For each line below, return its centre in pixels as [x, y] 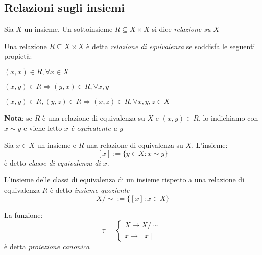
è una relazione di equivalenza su [93, 117]
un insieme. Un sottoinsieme [68, 29]
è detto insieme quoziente [90, 189]
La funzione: [23, 214]
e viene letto [43, 127]
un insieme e [56, 145]
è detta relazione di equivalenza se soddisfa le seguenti [171, 46]
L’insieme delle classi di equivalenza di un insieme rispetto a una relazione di [124, 180]
